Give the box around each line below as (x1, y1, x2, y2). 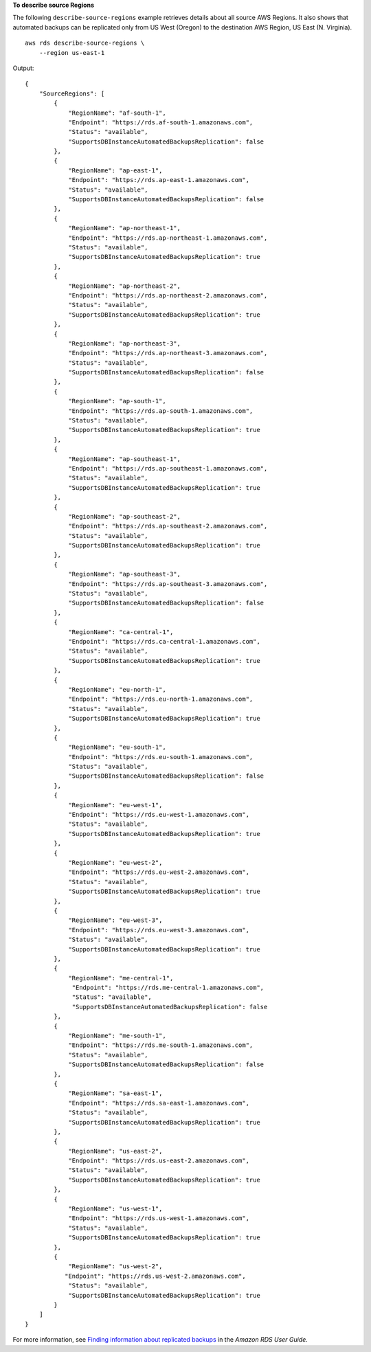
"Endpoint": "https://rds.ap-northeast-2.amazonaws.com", (68, 291, 268, 299)
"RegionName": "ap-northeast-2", (68, 282, 181, 290)
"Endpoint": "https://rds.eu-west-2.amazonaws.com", (68, 868, 250, 876)
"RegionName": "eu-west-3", (68, 916, 163, 924)
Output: (12, 64, 34, 72)
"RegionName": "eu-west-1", (68, 801, 163, 809)
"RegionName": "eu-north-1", (68, 686, 166, 693)
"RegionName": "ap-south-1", (68, 397, 166, 405)
